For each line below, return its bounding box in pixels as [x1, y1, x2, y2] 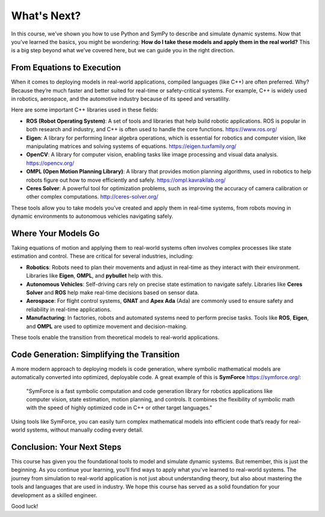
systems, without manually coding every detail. [26, 426, 144, 433]
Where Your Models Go [11, 228, 100, 238]
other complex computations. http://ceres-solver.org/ [26, 193, 159, 200]
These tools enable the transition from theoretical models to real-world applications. [11, 333, 220, 341]
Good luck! [11, 503, 39, 510]
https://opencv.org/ [26, 159, 75, 167]
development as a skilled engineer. [11, 491, 97, 499]
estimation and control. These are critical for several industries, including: [11, 253, 194, 260]
